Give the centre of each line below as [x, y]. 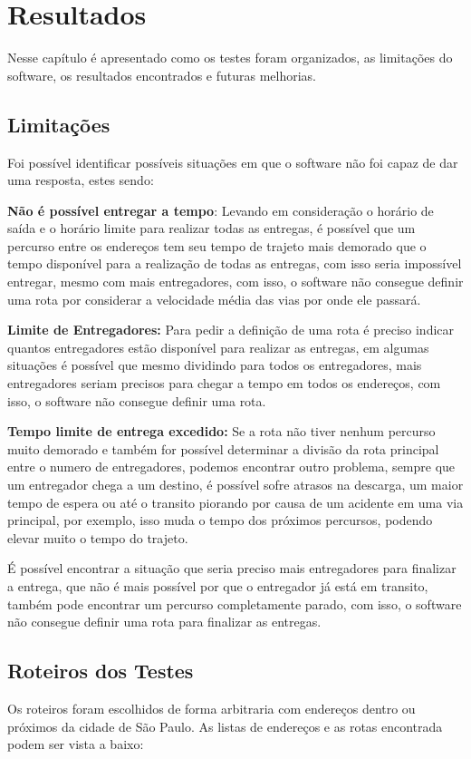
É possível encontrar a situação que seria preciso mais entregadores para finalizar [232, 568]
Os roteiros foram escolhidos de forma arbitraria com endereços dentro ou [211, 708]
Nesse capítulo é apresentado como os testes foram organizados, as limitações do [230, 58]
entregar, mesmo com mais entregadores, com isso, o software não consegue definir [235, 282]
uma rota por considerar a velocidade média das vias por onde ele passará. [214, 299]
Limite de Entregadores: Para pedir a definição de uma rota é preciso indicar [231, 330]
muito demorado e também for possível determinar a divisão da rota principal [223, 448]
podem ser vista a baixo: [76, 744]
